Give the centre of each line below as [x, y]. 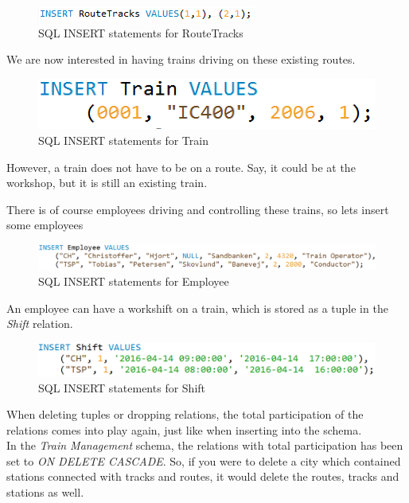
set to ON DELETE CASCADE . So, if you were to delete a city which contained [204, 460]
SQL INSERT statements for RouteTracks [141, 32]
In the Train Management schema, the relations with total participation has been [205, 445]
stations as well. [45, 492]
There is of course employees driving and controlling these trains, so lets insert [198, 209]
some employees [45, 225]
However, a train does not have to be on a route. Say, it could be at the [181, 167]
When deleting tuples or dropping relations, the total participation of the [185, 414]
